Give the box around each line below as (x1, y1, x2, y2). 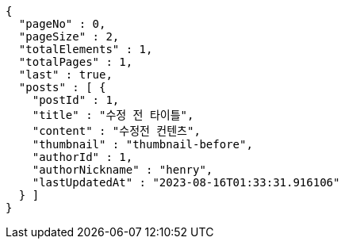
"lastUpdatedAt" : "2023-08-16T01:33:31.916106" (32, 176, 340, 189)
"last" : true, (18, 68, 113, 81)
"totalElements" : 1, (18, 43, 153, 56)
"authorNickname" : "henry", (32, 163, 213, 176)
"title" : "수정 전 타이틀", (32, 109, 194, 121)
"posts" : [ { (18, 81, 106, 94)
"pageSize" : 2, (18, 30, 120, 43)
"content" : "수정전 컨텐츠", (32, 124, 201, 137)
